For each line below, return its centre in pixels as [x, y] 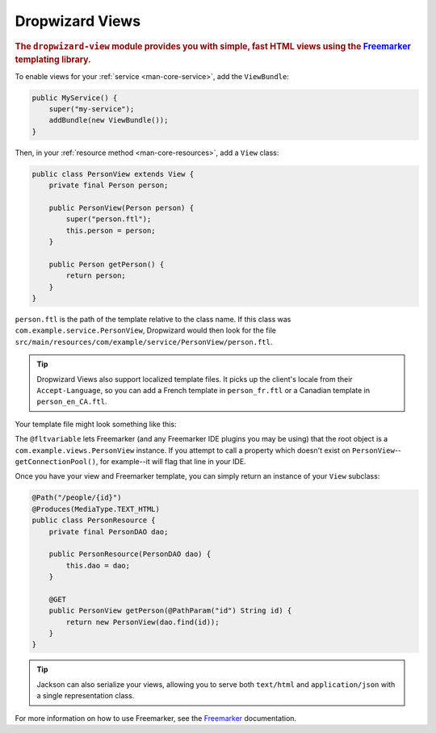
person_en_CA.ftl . [72, 402]
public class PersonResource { [94, 520]
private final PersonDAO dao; [109, 532]
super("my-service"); [92, 109]
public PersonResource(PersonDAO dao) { [130, 554]
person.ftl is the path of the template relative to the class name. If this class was [153, 320]
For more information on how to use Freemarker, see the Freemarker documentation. [156, 718]
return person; [96, 276]
